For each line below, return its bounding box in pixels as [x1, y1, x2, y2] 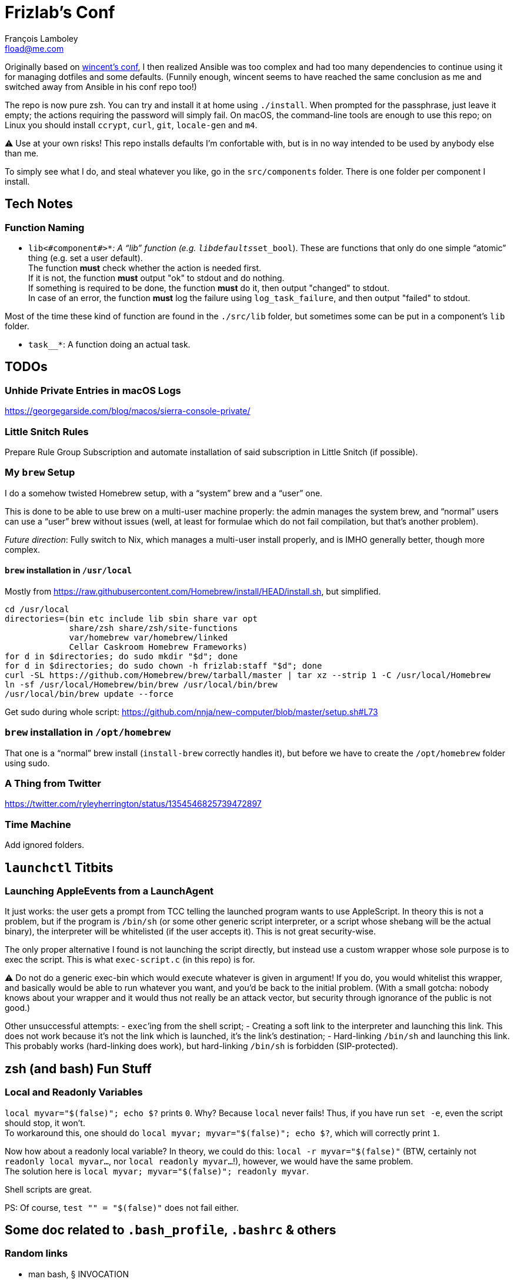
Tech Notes [5, 196, 73, 212]
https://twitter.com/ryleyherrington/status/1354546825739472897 [5, 799, 262, 809]
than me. [5, 148, 39, 158]
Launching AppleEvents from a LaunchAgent [5, 885, 214, 897]
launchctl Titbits [5, 860, 114, 875]
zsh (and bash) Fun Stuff [5, 1061, 152, 1076]
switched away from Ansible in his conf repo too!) [5, 81, 197, 92]
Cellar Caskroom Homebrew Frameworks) [69, 642, 248, 652]
